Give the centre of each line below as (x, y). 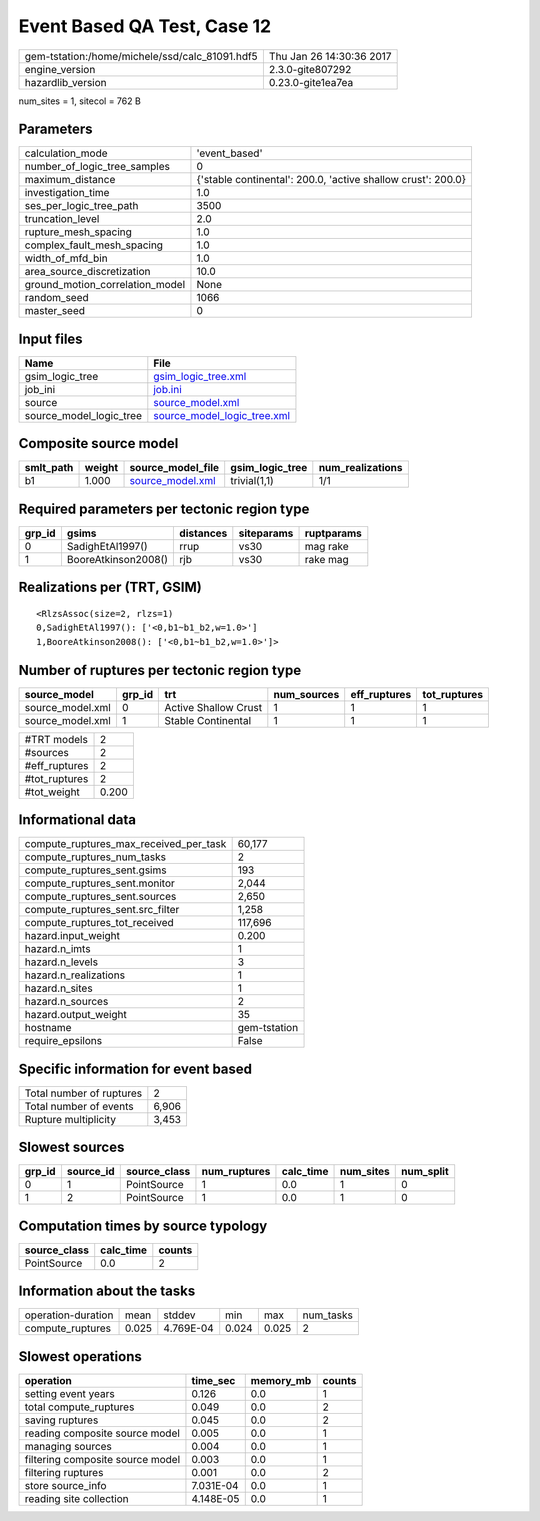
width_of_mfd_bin (66, 258)
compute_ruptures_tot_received (99, 923)
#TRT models (56, 739)
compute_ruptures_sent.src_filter (102, 910)
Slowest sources (71, 1147)
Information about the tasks (107, 1291)
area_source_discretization (87, 272)
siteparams (266, 533)
